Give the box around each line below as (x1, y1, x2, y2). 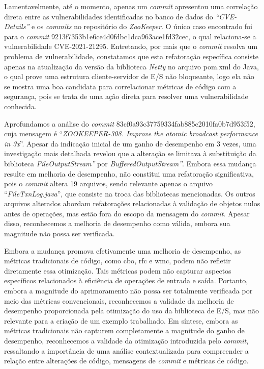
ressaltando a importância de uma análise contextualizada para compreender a (4, 345, 249, 356)
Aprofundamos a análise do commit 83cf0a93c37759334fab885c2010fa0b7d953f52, (4, 118, 255, 129)
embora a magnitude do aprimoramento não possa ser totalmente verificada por (4, 285, 253, 296)
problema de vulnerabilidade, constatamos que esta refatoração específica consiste (4, 51, 258, 61)
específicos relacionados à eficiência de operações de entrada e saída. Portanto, (4, 275, 248, 286)
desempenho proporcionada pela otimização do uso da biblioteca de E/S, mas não (4, 305, 259, 316)
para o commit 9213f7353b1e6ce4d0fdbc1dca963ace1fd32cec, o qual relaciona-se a (4, 31, 256, 41)
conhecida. (4, 101, 37, 111)
